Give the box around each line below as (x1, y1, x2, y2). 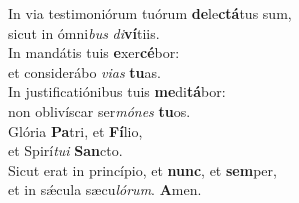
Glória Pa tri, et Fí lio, (8, 120, 143, 141)
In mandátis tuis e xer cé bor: (8, 42, 180, 63)
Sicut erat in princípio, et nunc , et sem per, (8, 159, 277, 180)
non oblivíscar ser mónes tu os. (8, 100, 191, 121)
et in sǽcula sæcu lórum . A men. (8, 179, 202, 200)
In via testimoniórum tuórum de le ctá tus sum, (8, 3, 292, 23)
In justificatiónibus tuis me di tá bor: (8, 81, 226, 102)
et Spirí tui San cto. (8, 140, 123, 161)
